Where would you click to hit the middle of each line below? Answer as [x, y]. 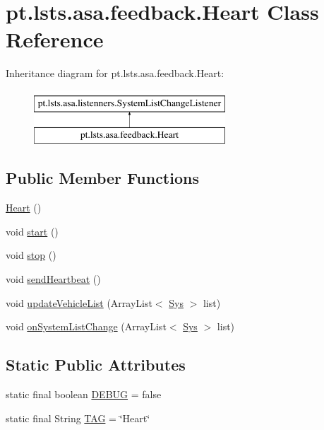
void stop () [31, 255]
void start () [32, 231]
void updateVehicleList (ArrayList [79, 302]
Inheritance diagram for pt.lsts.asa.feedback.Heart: [115, 73]
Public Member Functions [102, 178]
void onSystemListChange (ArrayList [86, 326]
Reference [55, 39]
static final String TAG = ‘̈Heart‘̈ [78, 418]
